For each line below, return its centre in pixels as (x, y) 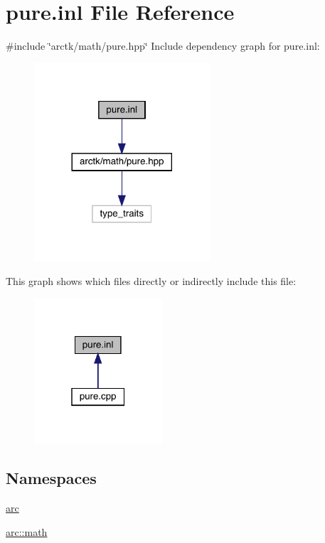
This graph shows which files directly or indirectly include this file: (151, 280)
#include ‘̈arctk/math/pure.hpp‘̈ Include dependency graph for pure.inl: (163, 46)
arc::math (27, 531)
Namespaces (51, 478)
